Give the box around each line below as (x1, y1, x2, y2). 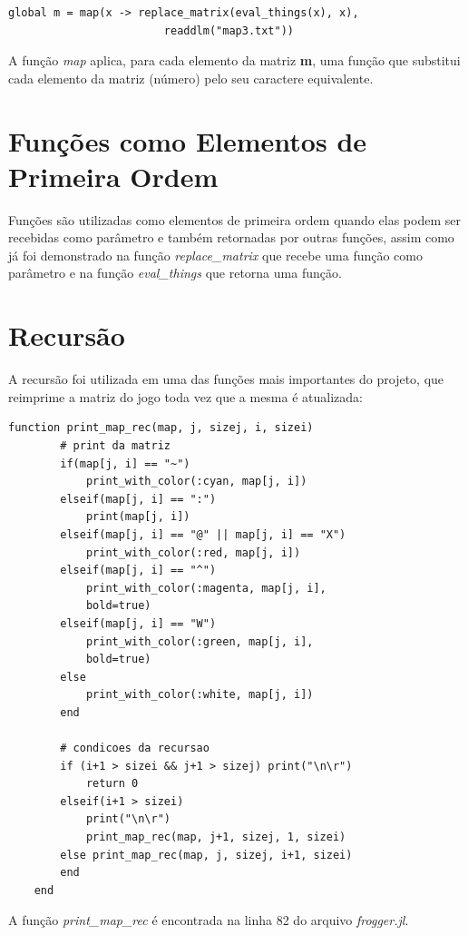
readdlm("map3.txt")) (163, 24, 294, 37)
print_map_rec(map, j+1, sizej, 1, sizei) (85, 831, 346, 844)
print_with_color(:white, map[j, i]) (85, 688, 314, 702)
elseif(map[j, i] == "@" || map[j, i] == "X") (60, 527, 346, 541)
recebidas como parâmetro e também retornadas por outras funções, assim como (8, 228, 454, 247)
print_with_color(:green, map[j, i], (85, 635, 314, 648)
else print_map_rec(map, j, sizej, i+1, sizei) (60, 848, 353, 861)
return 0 (85, 777, 139, 791)
